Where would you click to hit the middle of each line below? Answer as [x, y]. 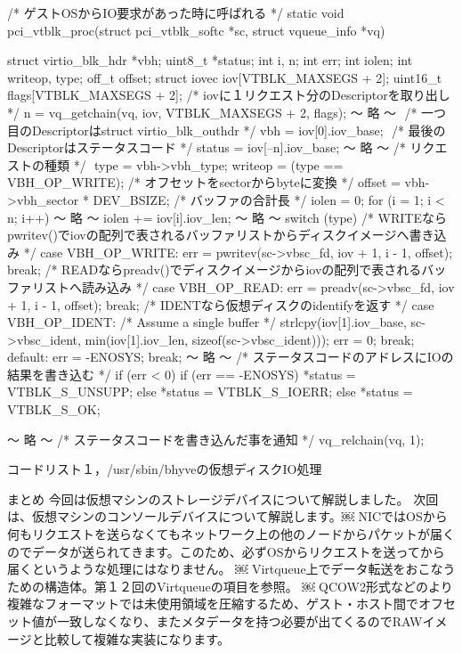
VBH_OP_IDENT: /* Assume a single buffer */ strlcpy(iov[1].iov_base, [207, 322]
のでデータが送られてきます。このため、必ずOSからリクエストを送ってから [226, 551]
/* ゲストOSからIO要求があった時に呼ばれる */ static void [176, 12]
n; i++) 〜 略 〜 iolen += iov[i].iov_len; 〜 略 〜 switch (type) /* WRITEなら [227, 217]
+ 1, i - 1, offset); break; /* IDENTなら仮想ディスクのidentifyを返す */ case [221, 304]
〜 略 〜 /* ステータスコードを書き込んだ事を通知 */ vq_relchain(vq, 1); [216, 439]
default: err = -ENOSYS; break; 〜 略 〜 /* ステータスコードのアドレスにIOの [231, 357]
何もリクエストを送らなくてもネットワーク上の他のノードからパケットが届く [231, 534]
